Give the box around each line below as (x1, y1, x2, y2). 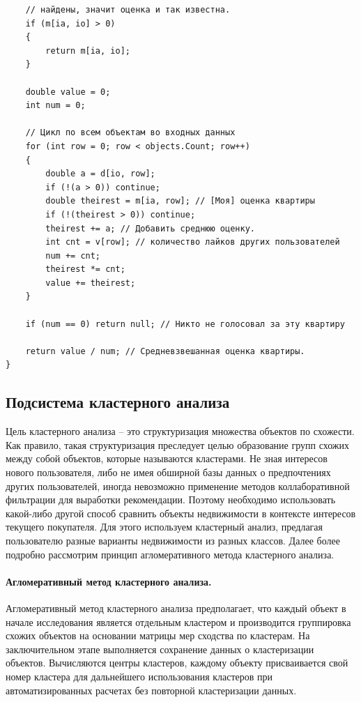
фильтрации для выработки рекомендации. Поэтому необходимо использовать (6, 492, 336, 507)
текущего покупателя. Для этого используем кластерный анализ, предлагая (6, 519, 323, 534)
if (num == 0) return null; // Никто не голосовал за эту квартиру (25, 319, 345, 329)
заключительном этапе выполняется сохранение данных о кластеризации (6, 641, 314, 656)
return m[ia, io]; (45, 45, 130, 56)
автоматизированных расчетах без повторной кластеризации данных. (6, 682, 297, 697)
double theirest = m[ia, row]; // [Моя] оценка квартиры (45, 196, 315, 206)
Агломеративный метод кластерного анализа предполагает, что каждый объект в (6, 600, 346, 615)
